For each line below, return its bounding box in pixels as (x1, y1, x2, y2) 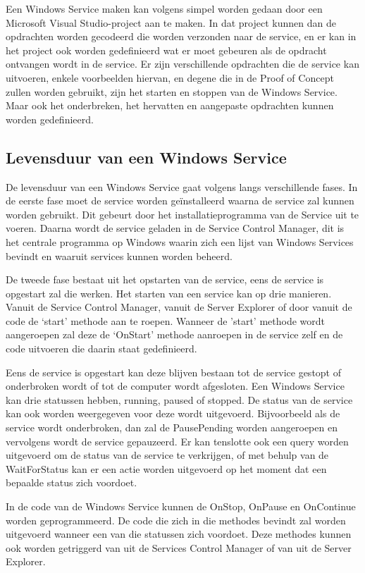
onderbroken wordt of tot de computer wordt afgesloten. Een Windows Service (6, 378, 345, 393)
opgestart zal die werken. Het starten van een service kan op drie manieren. (6, 285, 332, 300)
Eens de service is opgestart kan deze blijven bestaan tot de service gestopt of (6, 364, 342, 379)
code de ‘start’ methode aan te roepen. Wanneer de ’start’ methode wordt (6, 313, 326, 328)
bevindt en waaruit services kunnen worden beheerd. (6, 248, 233, 263)
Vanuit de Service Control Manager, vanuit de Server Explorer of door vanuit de (6, 300, 352, 314)
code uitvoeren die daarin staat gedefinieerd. (6, 341, 197, 356)
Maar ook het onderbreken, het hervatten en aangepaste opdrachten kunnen (6, 98, 334, 113)
